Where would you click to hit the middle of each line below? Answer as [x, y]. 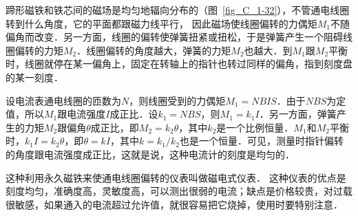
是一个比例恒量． [255, 127]
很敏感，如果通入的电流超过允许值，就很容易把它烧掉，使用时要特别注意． [174, 204]
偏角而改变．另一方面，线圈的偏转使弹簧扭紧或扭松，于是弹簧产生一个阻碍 [174, 37]
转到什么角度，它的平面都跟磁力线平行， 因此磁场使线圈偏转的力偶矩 [161, 23]
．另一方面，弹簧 [298, 114]
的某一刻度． [34, 77]
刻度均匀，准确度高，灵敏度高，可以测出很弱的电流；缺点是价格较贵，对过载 [179, 191]
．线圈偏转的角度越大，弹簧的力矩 [154, 50]
